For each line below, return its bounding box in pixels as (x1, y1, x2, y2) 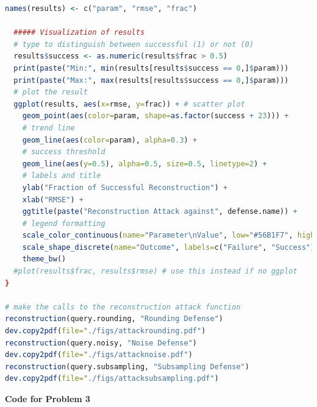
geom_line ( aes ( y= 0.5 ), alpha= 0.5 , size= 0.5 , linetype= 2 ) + (22, 159, 267, 168)
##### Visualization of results (13, 28, 145, 37)
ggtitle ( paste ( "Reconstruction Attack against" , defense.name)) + (22, 207, 297, 216)
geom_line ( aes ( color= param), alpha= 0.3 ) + (22, 135, 198, 144)
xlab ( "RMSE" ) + (22, 195, 84, 204)
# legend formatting (22, 219, 105, 228)
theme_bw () (22, 255, 66, 264)
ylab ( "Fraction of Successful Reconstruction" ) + (22, 183, 228, 192)
